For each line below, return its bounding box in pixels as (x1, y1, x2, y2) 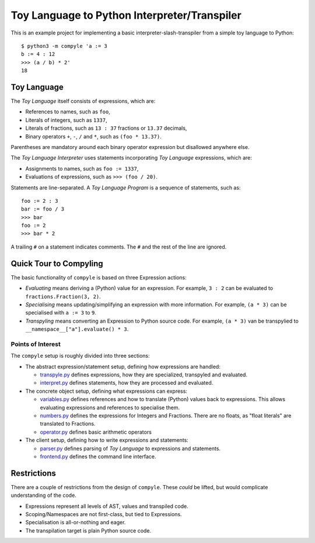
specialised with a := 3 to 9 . (25, 309, 96, 316)
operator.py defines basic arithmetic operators (40, 428, 152, 435)
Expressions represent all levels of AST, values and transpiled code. (25, 503, 189, 510)
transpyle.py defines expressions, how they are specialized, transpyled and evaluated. (40, 371, 248, 378)
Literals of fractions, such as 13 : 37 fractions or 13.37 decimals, (25, 124, 187, 132)
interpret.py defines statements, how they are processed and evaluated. (40, 379, 213, 386)
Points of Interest (10, 340, 61, 348)
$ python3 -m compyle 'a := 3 (21, 43, 108, 49)
